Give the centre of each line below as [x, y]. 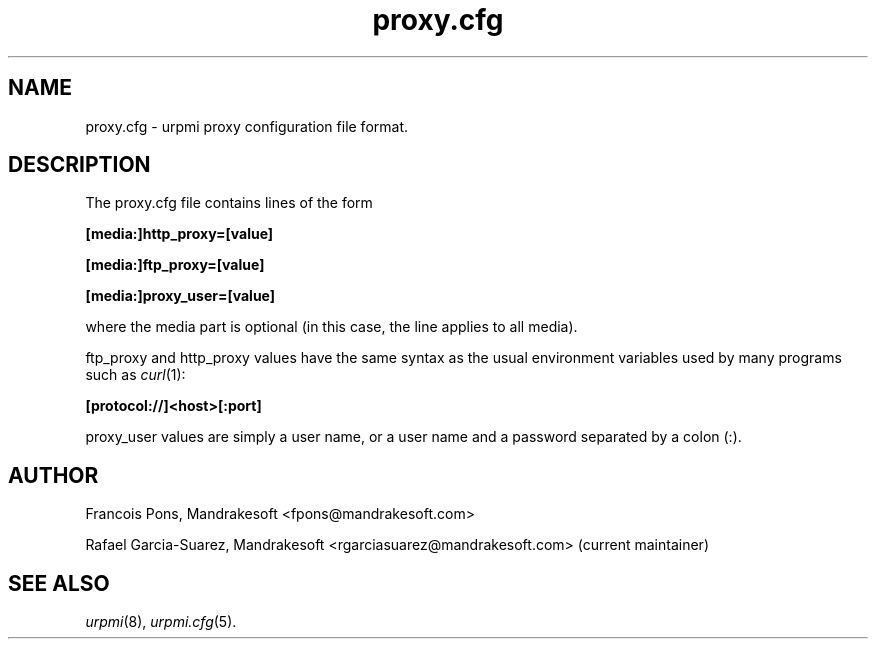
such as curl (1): [135, 375]
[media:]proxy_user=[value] [180, 296]
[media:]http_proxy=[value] [179, 234]
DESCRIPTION [79, 165]
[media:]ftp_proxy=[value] [175, 265]
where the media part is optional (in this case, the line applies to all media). [331, 327]
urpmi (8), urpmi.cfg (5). [161, 622]
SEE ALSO [59, 583]
